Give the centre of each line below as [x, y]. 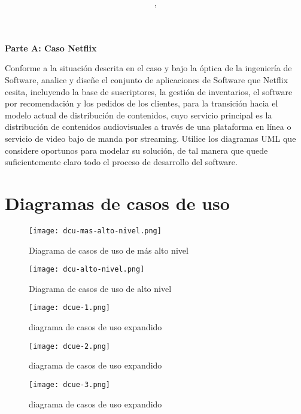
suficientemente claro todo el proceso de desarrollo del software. [121, 162]
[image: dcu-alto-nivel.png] [87, 270]
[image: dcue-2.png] [70, 346]
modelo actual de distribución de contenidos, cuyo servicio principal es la [139, 115]
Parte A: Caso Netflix [51, 48]
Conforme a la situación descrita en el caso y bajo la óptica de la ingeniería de [148, 68]
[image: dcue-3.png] [70, 384]
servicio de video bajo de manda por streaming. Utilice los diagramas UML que [150, 138]
